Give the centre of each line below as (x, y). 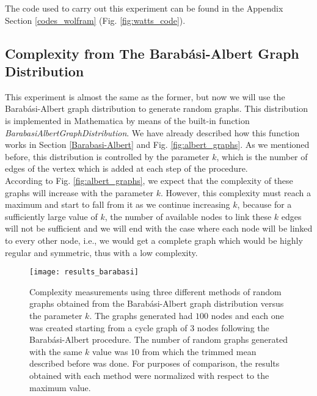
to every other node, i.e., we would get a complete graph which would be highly (154, 240)
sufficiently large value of (51, 216)
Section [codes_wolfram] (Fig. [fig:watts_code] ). (95, 20)
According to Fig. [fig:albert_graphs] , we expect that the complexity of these (149, 180)
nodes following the (233, 327)
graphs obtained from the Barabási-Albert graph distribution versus (157, 303)
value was (110, 351)
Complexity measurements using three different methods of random (155, 291)
